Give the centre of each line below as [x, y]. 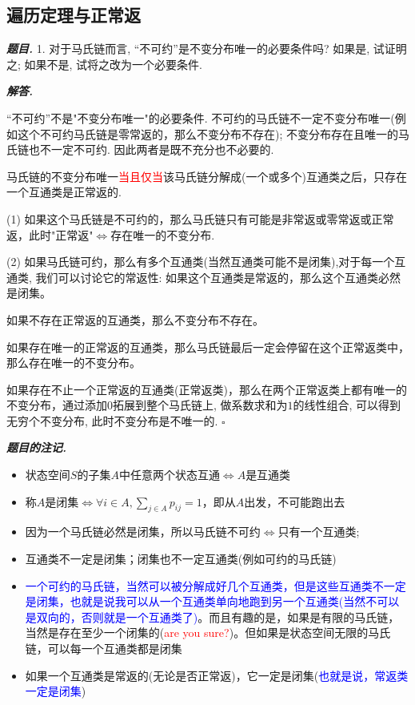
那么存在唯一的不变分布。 [74, 363]
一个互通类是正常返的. [64, 192]
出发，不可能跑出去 [295, 501]
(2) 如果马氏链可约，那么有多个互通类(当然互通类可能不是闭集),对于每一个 [201, 262]
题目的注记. [36, 447]
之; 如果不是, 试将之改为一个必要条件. [104, 64]
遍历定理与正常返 [74, 15]
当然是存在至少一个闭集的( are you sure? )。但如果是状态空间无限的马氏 [208, 632]
